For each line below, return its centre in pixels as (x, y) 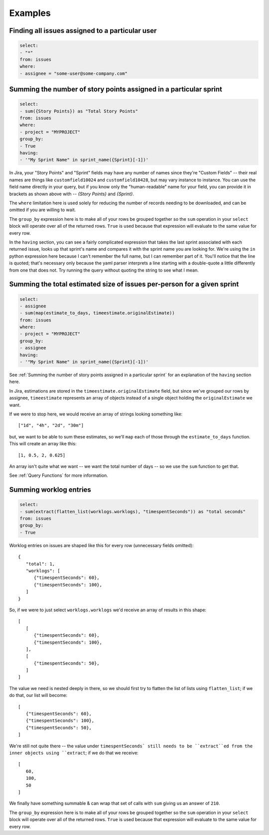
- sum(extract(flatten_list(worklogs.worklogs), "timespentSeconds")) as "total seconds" (133, 511)
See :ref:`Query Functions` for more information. (59, 475)
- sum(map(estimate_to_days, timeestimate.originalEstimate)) (97, 313)
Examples (30, 13)
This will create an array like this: (43, 444)
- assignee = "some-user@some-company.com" (74, 73)
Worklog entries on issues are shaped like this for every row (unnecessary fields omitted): (101, 545)
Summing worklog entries (50, 490)
